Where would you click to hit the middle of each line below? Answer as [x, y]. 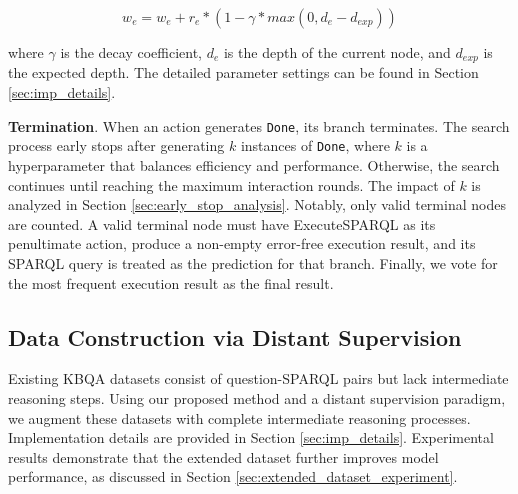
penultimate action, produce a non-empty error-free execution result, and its [242, 243]
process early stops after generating [116, 145]
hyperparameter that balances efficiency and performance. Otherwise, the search [254, 164]
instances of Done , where [315, 145]
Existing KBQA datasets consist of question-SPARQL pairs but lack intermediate [258, 378]
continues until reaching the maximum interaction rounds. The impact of [231, 184]
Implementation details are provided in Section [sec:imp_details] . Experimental [251, 437]
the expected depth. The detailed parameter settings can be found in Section [243, 72]
